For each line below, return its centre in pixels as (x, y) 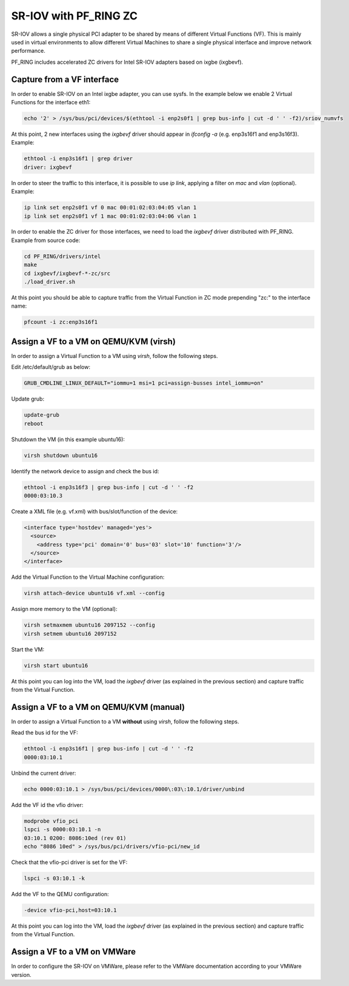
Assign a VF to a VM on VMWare (74, 952)
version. (21, 974)
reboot (34, 424)
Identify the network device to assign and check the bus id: (85, 471)
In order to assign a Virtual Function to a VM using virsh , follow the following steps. (115, 356)
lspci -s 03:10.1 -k (54, 878)
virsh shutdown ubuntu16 (61, 455)
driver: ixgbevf (48, 167)
